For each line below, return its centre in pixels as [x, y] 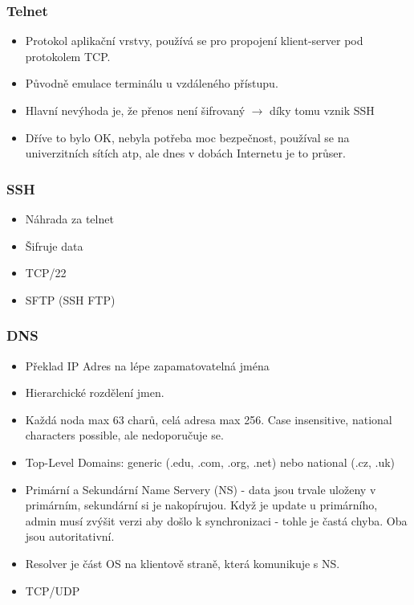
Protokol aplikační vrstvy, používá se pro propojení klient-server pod [194, 41]
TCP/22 [46, 273]
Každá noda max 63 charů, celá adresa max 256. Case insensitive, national [209, 419]
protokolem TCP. [68, 56]
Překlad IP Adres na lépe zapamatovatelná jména [147, 365]
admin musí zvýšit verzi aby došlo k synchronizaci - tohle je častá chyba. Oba [216, 520]
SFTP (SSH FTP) [70, 299]
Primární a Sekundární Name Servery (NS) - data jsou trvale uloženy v [201, 489]
